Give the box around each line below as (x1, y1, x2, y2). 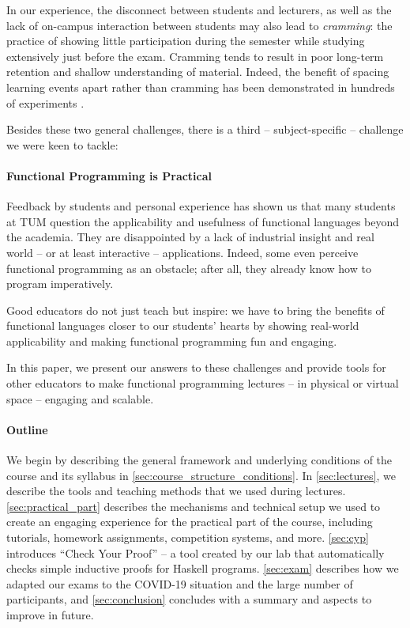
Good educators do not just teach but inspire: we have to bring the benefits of (6, 301, 385, 318)
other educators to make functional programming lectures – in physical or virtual (6, 375, 399, 392)
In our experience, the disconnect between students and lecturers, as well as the (6, 2, 392, 17)
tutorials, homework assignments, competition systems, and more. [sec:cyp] (6, 529, 369, 546)
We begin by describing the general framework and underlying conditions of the (6, 452, 393, 468)
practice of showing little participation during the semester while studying (6, 32, 365, 49)
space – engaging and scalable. (6, 390, 154, 407)
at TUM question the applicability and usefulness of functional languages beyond (6, 213, 400, 229)
